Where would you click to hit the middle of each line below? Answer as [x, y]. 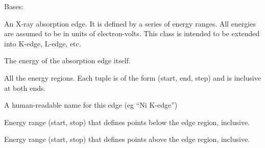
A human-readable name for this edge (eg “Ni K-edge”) [91, 105]
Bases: [14, 6]
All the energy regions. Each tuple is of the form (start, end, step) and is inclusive [132, 77]
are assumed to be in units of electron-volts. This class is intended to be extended [132, 33]
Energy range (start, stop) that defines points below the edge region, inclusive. [127, 122]
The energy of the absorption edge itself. [67, 60]
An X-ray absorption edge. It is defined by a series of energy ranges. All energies [130, 23]
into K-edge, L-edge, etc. [43, 43]
